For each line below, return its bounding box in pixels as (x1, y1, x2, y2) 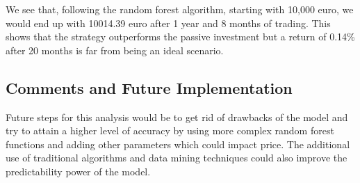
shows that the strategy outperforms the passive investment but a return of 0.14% (6, 29, 355, 44)
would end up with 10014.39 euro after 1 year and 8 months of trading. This (6, 15, 331, 30)
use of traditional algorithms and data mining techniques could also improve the (6, 150, 347, 165)
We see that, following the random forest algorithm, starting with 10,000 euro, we (6, 2, 354, 16)
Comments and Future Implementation (6, 77, 293, 98)
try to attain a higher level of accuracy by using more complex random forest (6, 123, 334, 138)
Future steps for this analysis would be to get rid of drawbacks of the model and (6, 109, 348, 124)
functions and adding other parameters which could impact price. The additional (6, 136, 350, 151)
